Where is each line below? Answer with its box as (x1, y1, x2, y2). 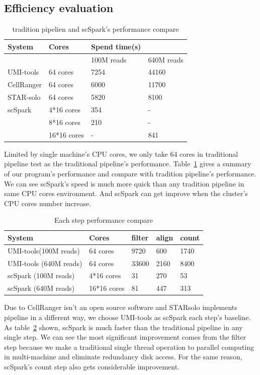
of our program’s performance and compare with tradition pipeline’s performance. (4, 168, 256, 178)
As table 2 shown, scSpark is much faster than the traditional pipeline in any (4, 322, 243, 332)
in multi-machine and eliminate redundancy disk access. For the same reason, (4, 351, 242, 362)
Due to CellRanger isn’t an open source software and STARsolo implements (4, 302, 237, 312)
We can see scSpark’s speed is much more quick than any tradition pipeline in (4, 178, 244, 189)
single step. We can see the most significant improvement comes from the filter (4, 332, 246, 342)
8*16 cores (48, 116, 81, 127)
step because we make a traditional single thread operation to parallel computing (4, 341, 254, 352)
